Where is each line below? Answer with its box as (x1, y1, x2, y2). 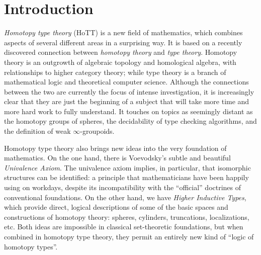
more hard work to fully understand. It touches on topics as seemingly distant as (4, 106, 253, 116)
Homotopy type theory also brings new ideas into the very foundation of (4, 142, 227, 153)
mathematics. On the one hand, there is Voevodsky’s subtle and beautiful (4, 152, 231, 163)
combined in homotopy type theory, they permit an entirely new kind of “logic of (4, 231, 254, 241)
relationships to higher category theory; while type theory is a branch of (4, 66, 226, 77)
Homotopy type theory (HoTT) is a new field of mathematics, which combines (4, 27, 243, 38)
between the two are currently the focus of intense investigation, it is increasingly (4, 86, 254, 97)
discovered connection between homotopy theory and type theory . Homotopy (4, 47, 237, 57)
